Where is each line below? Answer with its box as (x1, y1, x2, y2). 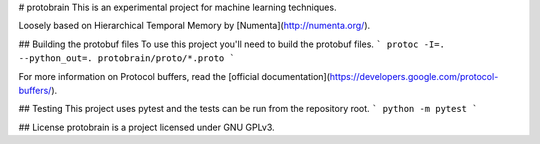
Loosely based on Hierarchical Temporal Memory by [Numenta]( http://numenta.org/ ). (18, 20, 371, 32)
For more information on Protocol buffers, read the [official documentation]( (18, 70, 330, 82)
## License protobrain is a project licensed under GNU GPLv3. (18, 121, 275, 133)
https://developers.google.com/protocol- (329, 70, 499, 82)
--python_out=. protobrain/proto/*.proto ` (18, 53, 235, 64)
